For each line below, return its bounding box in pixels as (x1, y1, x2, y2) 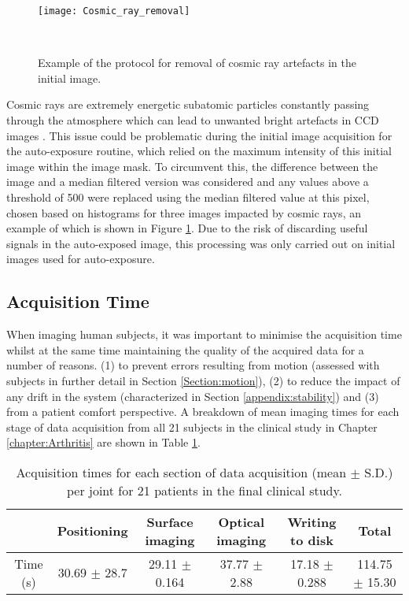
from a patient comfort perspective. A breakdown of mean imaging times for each (6, 403, 400, 420)
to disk (290, 530, 333, 549)
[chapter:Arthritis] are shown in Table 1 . (6, 434, 201, 451)
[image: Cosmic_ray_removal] (38, 6, 190, 17)
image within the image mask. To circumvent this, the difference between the (6, 158, 378, 174)
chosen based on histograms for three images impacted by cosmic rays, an (6, 204, 361, 221)
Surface (146, 512, 193, 531)
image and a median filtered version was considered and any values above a (6, 173, 369, 190)
